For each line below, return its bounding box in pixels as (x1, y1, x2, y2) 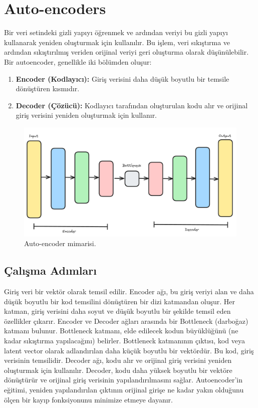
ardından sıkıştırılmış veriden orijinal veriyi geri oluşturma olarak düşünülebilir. (4, 47, 249, 57)
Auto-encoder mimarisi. (24, 238, 96, 249)
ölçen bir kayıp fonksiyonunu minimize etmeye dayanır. (4, 394, 173, 404)
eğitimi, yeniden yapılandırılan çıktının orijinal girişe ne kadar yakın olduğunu (4, 384, 244, 394)
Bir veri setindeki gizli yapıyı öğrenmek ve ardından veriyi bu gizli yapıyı (4, 27, 228, 38)
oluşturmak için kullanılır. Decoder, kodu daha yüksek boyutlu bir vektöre (4, 364, 232, 375)
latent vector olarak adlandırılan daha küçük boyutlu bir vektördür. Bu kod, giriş (4, 345, 254, 355)
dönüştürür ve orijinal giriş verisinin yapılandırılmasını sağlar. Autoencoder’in (4, 374, 243, 385)
